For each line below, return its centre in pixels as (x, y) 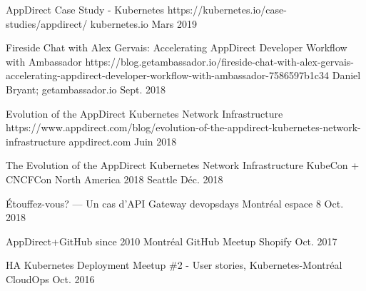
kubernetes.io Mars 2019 (144, 23)
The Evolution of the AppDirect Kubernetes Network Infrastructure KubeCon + (183, 165)
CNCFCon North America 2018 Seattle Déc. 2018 (115, 179)
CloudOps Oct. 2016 (50, 279)
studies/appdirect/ (47, 23)
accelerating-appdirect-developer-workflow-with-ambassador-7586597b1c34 (168, 75)
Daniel (346, 75)
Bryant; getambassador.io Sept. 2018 (86, 89)
